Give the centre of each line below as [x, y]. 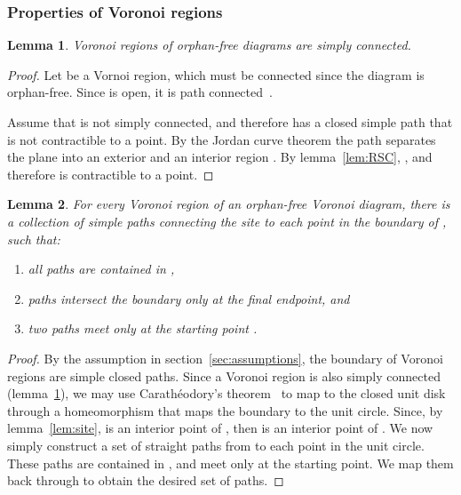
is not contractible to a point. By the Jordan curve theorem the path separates [222, 139]
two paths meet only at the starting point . [143, 328]
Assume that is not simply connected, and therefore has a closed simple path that [230, 122]
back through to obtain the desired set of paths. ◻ [146, 480]
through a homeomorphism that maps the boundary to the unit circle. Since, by [225, 410]
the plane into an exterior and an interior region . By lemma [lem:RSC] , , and [220, 157]
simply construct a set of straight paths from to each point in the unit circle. [216, 445]
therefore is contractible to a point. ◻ [111, 174]
